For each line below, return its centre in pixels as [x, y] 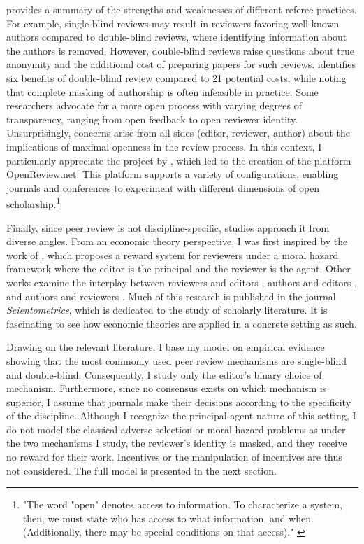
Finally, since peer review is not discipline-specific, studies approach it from [168, 227]
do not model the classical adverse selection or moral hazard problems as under [176, 429]
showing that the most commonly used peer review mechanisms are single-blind [177, 360]
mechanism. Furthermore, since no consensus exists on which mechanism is [167, 388]
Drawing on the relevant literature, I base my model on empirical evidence [166, 347]
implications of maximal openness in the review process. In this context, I [164, 146]
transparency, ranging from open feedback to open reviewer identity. [152, 119]
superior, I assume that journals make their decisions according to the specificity [179, 402]
